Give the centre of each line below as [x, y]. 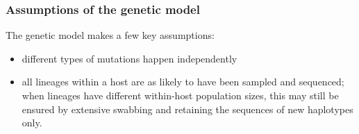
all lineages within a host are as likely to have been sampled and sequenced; [183, 82]
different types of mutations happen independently [130, 58]
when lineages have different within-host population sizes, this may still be [180, 95]
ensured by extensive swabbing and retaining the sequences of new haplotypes [187, 109]
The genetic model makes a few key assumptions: [110, 35]
